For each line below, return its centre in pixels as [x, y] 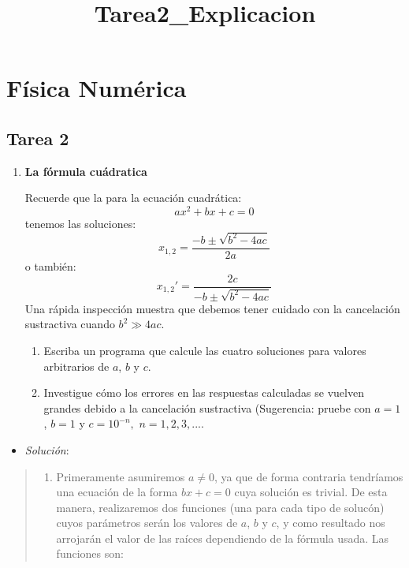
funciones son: [90, 553]
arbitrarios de [76, 366]
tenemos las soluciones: [80, 224]
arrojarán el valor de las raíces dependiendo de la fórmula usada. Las [223, 538]
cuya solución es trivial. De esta [311, 492]
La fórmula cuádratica [86, 171]
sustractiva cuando [70, 324]
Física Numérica [97, 88]
